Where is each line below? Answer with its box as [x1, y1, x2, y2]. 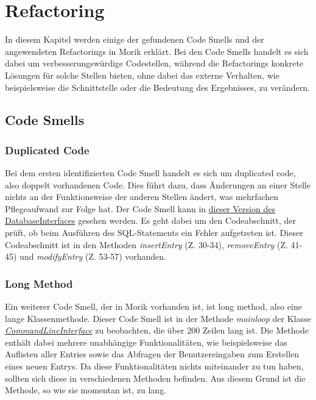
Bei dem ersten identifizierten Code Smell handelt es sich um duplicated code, [5, 166, 296, 179]
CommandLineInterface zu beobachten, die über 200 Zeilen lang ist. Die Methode [5, 324, 309, 337]
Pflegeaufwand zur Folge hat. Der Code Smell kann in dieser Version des [5, 202, 275, 215]
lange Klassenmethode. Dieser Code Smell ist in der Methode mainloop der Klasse [5, 312, 311, 324]
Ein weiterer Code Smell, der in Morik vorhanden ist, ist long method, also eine [5, 300, 302, 313]
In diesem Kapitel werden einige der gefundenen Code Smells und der [5, 33, 264, 46]
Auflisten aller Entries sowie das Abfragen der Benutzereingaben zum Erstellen [5, 348, 300, 360]
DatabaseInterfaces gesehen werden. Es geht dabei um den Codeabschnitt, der [5, 214, 297, 227]
